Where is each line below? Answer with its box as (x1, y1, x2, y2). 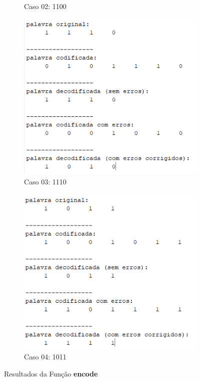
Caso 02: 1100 (24, 1, 66, 11)
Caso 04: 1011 (24, 351, 66, 362)
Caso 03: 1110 (24, 176, 66, 186)
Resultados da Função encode (4, 368, 98, 378)
